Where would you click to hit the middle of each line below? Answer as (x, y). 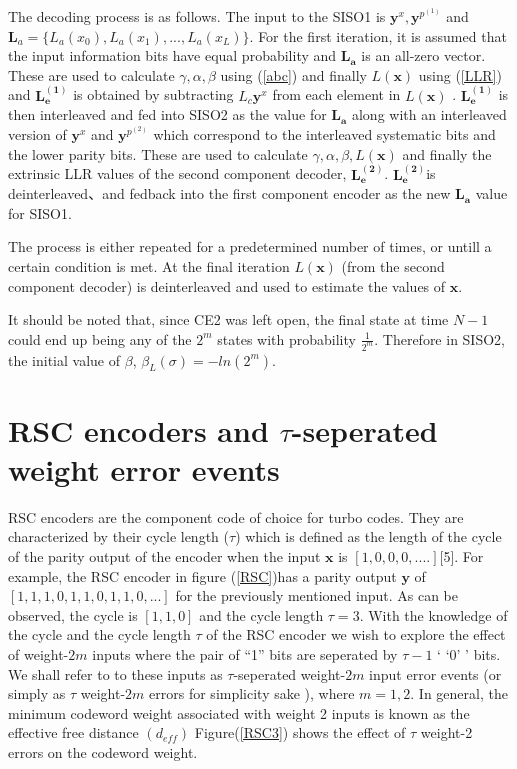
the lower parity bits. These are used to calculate (158, 153)
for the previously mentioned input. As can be (316, 595)
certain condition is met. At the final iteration (149, 266)
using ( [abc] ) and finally (293, 74)
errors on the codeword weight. (103, 751)
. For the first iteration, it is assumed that (378, 35)
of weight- (38, 653)
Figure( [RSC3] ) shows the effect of (300, 732)
